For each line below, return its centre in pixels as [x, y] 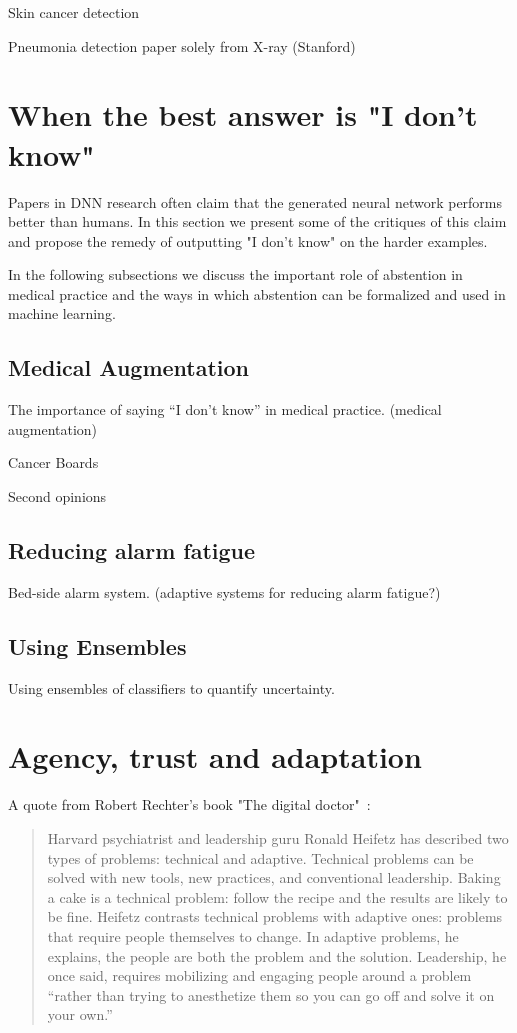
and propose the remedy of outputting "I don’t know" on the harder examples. [248, 240]
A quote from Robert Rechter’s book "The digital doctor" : [189, 804]
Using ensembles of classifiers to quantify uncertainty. [171, 687]
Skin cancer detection [74, 12]
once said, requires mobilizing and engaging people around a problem [259, 975]
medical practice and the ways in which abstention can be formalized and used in [257, 293]
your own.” [80, 1014]
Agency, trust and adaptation [215, 756]
